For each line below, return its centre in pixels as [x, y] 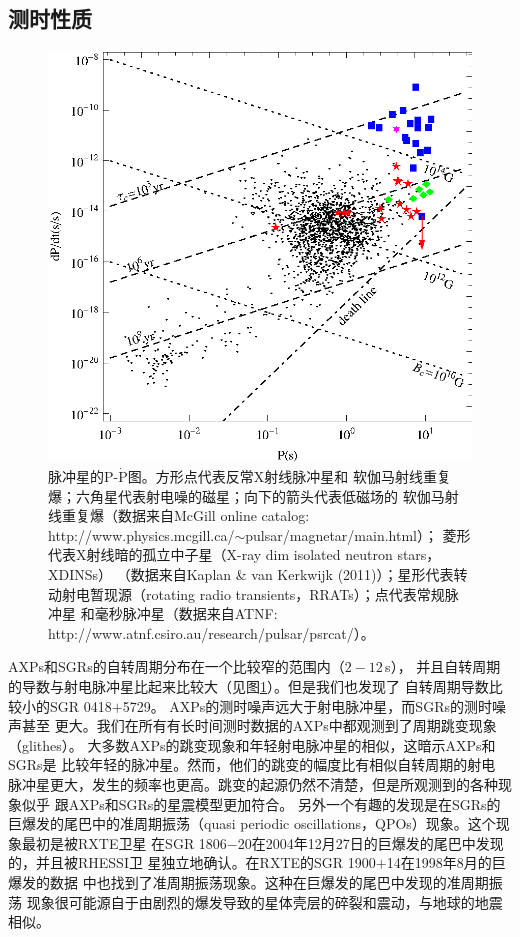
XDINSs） [80, 574]
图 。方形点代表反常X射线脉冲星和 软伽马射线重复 [289, 476]
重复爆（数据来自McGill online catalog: [185, 515]
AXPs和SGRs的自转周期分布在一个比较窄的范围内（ [176, 666]
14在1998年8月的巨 [446, 862]
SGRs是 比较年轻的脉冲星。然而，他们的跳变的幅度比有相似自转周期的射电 [252, 764]
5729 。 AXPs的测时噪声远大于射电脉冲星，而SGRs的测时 [307, 705]
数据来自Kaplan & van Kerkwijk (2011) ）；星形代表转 [299, 574]
